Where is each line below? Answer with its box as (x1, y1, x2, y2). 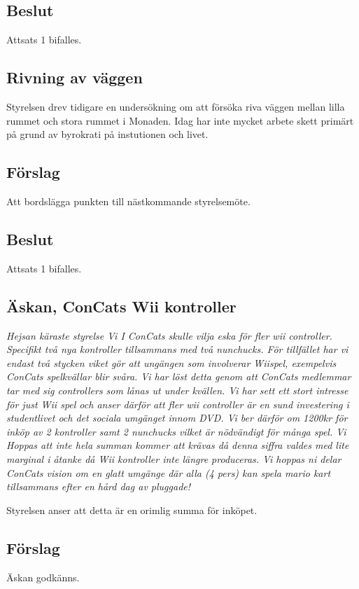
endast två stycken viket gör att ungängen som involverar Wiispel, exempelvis (6, 355, 337, 370)
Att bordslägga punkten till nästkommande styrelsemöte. (6, 193, 251, 208)
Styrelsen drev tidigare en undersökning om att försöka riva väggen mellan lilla (6, 99, 345, 113)
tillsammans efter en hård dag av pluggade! (6, 479, 191, 494)
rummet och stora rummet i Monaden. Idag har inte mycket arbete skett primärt (6, 113, 354, 127)
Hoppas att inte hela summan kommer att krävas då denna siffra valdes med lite (6, 438, 349, 452)
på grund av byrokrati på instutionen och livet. (6, 127, 209, 141)
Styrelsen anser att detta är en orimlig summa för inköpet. (6, 502, 258, 517)
